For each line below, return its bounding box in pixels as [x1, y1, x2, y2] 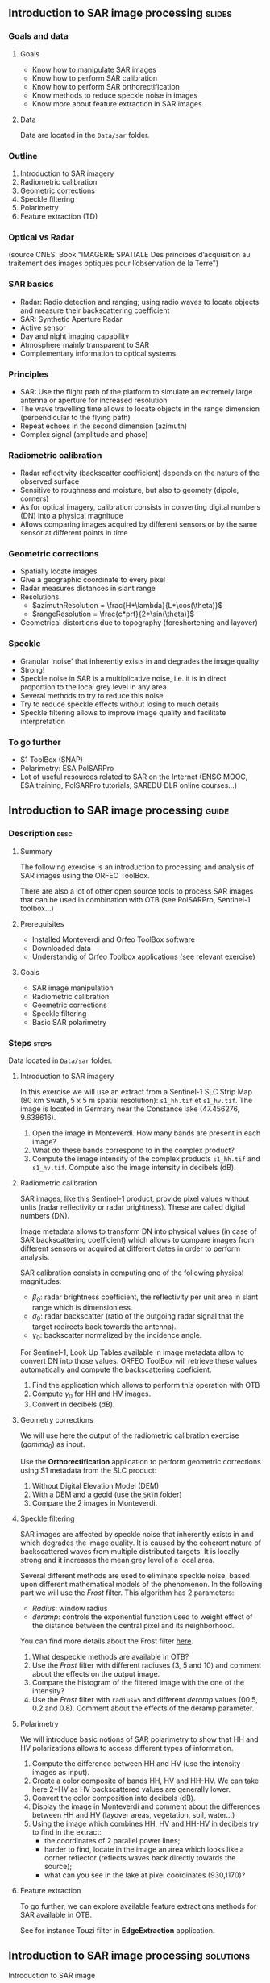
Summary [19, 846, 52, 856]
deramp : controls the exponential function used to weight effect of [31, 1612, 253, 1622]
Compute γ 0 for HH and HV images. [31, 1389, 152, 1401]
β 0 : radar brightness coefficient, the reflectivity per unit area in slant [31, 1292, 259, 1303]
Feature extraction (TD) [19, 211, 98, 221]
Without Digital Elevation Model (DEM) [31, 1481, 160, 1491]
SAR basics [8, 278, 54, 290]
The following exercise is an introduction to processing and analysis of [19, 862, 255, 872]
